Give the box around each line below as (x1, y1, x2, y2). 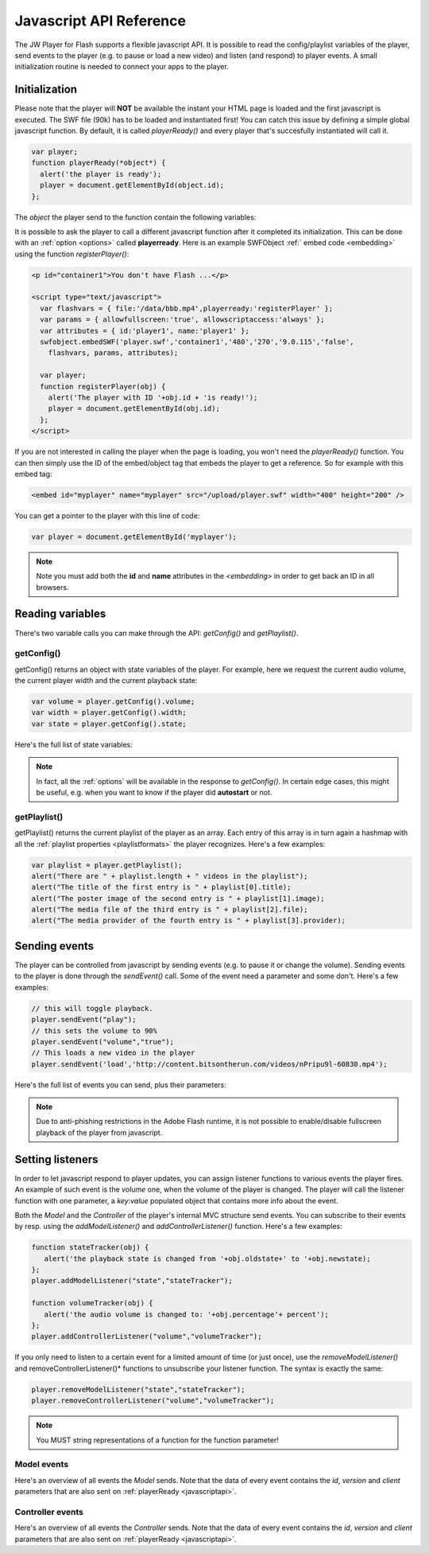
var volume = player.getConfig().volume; (31, 697, 195, 706)
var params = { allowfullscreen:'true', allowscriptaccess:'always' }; (40, 315, 325, 324)
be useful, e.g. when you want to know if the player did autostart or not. (36, 788, 272, 798)
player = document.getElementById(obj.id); (48, 404, 220, 413)
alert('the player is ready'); (40, 170, 162, 178)
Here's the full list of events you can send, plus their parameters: (14, 1079, 226, 1090)
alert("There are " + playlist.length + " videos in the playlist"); (31, 872, 308, 880)
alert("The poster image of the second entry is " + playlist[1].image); (31, 894, 325, 903)
